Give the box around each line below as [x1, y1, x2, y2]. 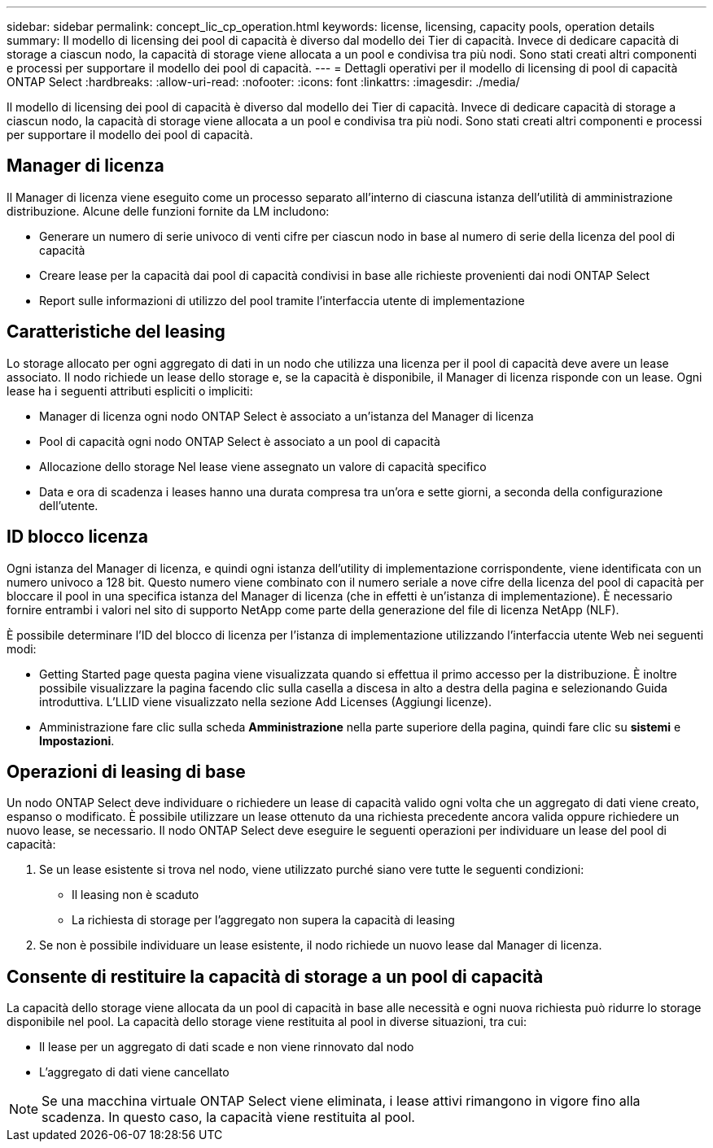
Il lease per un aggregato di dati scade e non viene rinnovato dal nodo [39, 1040, 414, 1054]
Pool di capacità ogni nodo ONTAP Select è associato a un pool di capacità [39, 434, 440, 448]
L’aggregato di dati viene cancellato [39, 1065, 230, 1080]
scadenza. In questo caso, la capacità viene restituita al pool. [42, 1109, 415, 1126]
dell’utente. [39, 498, 98, 513]
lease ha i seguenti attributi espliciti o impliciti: [7, 383, 253, 398]
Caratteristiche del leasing [7, 321, 225, 343]
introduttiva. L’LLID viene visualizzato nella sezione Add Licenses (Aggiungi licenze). [39, 694, 492, 709]
